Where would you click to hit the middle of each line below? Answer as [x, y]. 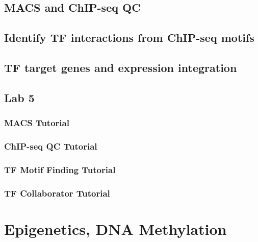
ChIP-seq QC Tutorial [51, 146]
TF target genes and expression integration [121, 67]
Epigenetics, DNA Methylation [115, 228]
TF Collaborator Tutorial [57, 193]
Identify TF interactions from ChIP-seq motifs [129, 38]
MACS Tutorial [37, 123]
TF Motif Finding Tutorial [60, 169]
